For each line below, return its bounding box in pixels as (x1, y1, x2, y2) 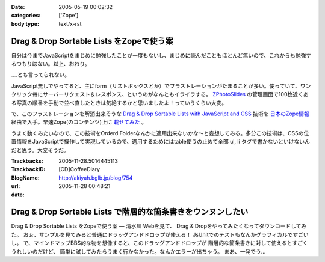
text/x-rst (58, 20, 82, 27)
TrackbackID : (11, 166, 46, 173)
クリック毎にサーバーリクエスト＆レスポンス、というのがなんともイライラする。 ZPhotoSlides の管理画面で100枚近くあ (11, 91, 309, 98)
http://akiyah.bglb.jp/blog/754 (58, 174, 133, 181)
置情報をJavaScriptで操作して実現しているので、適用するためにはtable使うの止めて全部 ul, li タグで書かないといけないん (11, 138, 310, 145)
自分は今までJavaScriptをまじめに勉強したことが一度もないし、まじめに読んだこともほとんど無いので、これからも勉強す (11, 52, 312, 59)
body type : (11, 20, 39, 27)
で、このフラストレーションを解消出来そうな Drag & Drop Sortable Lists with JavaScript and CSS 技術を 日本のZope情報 (11, 110, 309, 117)
